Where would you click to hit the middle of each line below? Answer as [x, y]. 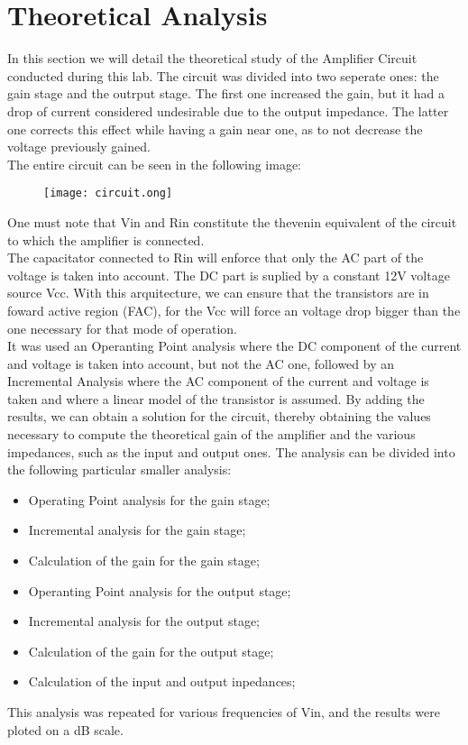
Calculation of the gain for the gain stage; [144, 561]
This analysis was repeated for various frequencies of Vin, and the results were [224, 712]
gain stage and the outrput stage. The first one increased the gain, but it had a [226, 93]
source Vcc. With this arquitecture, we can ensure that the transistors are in [218, 293]
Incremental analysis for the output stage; [144, 621]
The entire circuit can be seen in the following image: [155, 164]
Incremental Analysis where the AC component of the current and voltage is [218, 381]
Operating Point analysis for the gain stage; [149, 499]
